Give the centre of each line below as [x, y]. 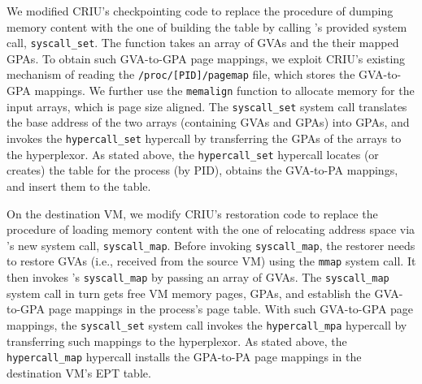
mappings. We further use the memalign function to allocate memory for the [224, 91]
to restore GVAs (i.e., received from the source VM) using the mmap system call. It [211, 261]
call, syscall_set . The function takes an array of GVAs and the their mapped [203, 43]
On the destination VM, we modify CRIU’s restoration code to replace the [192, 213]
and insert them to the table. [79, 186]
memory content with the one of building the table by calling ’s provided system [207, 26]
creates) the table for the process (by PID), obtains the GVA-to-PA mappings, [202, 170]
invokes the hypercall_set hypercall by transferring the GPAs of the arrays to [204, 138]
